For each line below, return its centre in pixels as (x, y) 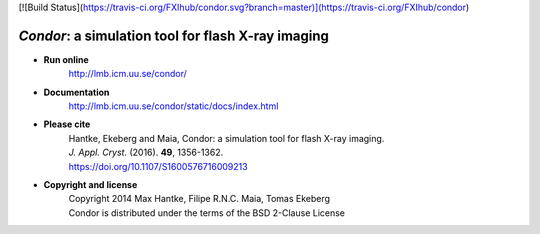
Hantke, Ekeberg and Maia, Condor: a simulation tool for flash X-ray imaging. (226, 138)
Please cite (67, 124)
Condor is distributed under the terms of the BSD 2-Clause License (206, 212)
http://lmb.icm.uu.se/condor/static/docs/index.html (173, 106)
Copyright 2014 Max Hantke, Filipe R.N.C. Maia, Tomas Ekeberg (199, 199)
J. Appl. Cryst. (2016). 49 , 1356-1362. (146, 152)
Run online (66, 59)
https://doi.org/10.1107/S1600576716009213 (158, 166)
